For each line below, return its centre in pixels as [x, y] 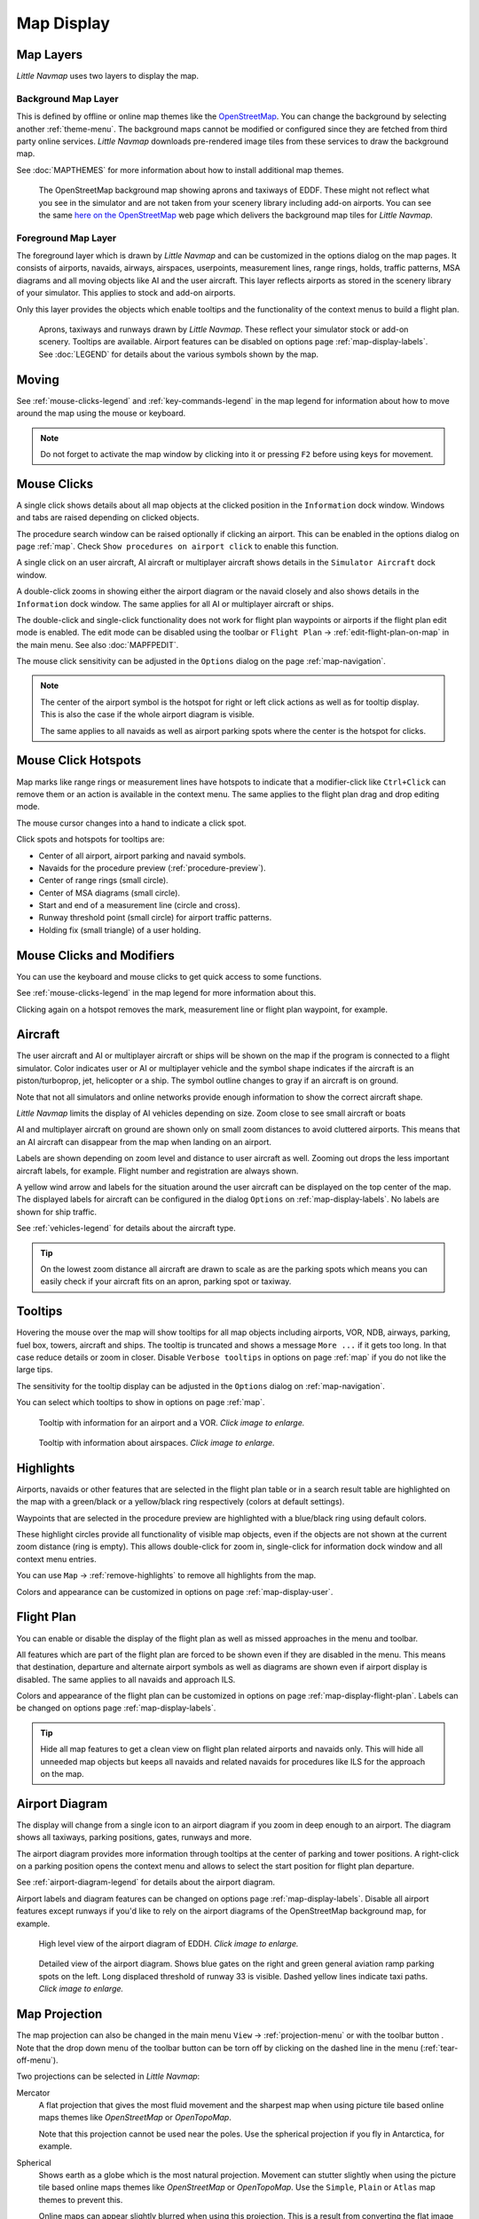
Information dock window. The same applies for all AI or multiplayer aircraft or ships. [175, 604]
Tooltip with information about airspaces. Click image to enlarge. [157, 1442]
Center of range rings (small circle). [103, 880]
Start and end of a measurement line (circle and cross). [139, 905]
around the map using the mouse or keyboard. [101, 414]
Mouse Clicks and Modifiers [95, 956]
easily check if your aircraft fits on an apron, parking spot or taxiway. [166, 1282]
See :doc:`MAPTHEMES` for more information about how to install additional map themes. [180, 170]
